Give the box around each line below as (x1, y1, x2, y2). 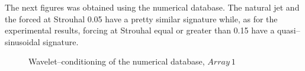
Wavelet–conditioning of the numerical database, (28, 55, 205, 67)
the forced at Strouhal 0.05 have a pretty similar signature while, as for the (5, 12, 278, 25)
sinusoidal (5, 35, 40, 48)
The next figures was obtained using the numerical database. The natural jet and (5, 1, 300, 13)
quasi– (277, 24, 300, 36)
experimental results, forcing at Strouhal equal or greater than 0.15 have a (5, 24, 275, 36)
